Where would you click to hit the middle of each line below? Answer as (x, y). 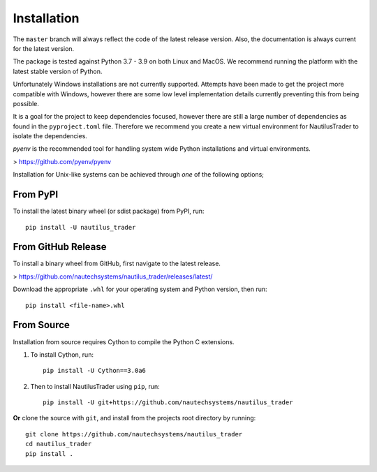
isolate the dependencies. (50, 136)
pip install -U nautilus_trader (81, 227)
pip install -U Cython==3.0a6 (95, 371)
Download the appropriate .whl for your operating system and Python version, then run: (140, 289)
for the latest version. (44, 48)
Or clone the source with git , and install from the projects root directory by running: (134, 418)
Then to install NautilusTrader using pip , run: (95, 386)
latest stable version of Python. (58, 71)
